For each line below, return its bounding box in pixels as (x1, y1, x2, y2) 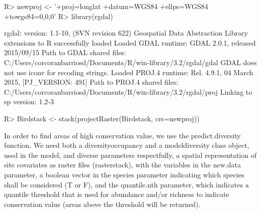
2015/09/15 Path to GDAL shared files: (4, 47, 126, 58)
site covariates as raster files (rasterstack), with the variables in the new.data (4, 159, 241, 170)
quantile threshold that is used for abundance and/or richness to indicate (4, 189, 229, 199)
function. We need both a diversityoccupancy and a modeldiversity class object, (4, 140, 249, 150)
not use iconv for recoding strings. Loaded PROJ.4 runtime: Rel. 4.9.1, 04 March (4, 67, 253, 77)
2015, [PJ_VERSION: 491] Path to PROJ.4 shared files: (4, 77, 179, 87)
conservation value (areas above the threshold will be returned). (4, 198, 201, 209)
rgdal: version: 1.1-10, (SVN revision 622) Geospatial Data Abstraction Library (4, 28, 248, 38)
